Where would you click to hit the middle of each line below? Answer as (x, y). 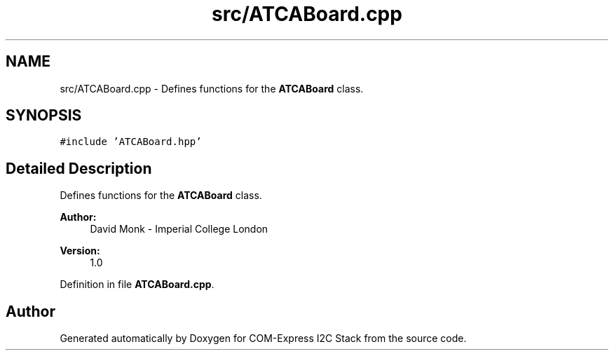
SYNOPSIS (44, 116)
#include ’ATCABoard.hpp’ (131, 142)
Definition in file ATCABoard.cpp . (137, 285)
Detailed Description (79, 168)
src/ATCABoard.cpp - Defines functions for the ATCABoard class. (212, 88)
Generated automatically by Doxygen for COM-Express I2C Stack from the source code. (263, 338)
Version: (80, 251)
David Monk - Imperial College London (179, 229)
